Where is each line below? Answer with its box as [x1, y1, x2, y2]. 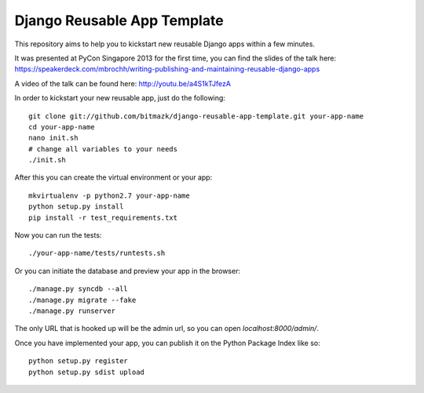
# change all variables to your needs [28, 144, 178, 153]
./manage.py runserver [28, 306, 116, 315]
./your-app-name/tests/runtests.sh [28, 249, 166, 258]
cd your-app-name [28, 122, 95, 131]
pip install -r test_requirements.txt [28, 213, 178, 222]
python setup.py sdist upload [28, 367, 145, 377]
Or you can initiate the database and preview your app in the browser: [14, 266, 241, 275]
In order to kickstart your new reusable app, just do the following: [14, 93, 225, 103]
